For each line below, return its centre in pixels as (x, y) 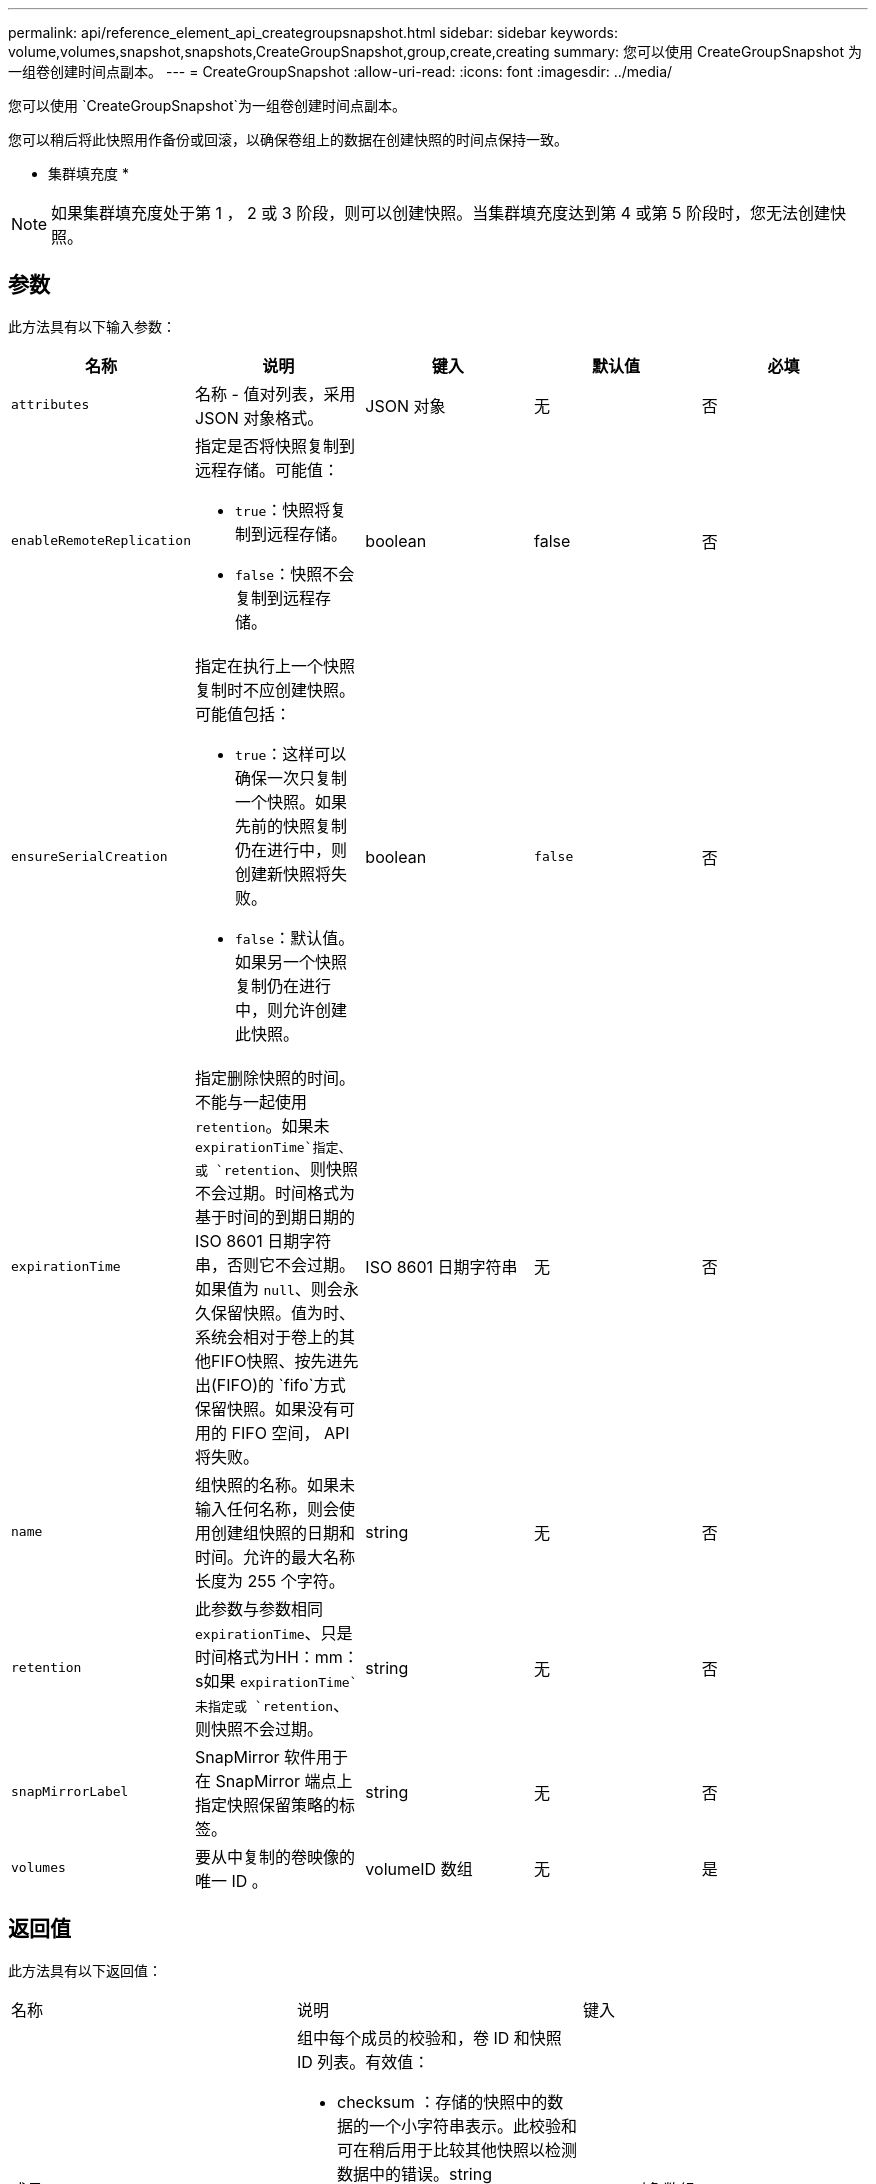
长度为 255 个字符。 (270, 1580)
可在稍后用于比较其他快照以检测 (456, 2149)
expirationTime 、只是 (274, 1632)
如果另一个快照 (291, 961)
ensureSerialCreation (89, 857)
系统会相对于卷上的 (267, 1336)
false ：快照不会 (295, 573)
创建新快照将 (283, 873)
